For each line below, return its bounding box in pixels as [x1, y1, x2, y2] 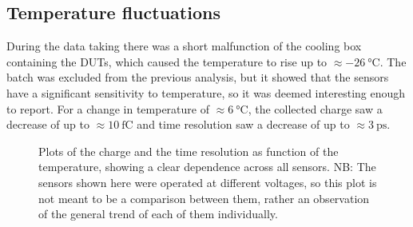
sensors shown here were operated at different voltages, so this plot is [38, 173, 377, 190]
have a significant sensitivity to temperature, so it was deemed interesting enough [6, 84, 406, 101]
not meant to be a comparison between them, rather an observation [38, 189, 370, 206]
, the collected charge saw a [248, 100, 383, 117]
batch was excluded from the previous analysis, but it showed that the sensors [6, 69, 389, 86]
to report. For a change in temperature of [6, 100, 209, 117]
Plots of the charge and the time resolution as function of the [38, 142, 339, 159]
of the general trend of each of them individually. [38, 205, 278, 222]
